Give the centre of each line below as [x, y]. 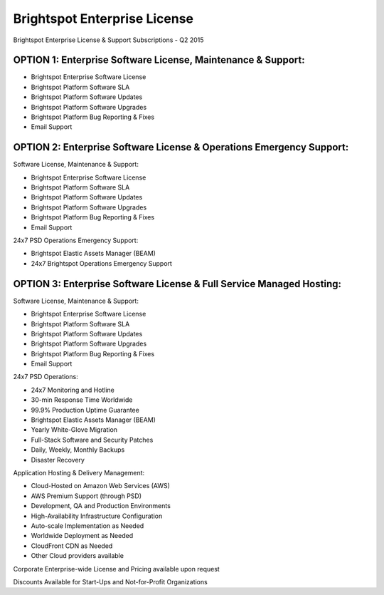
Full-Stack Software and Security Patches [92, 440]
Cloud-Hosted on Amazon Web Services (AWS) [101, 486]
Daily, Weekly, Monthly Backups [78, 450]
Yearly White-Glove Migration [74, 430]
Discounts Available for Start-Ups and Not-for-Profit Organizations [110, 581]
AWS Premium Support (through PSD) [86, 496]
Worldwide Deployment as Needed [82, 536]
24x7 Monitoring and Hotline [73, 390]
